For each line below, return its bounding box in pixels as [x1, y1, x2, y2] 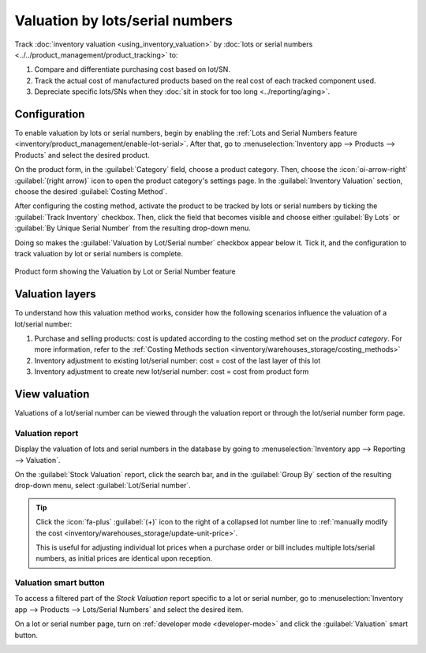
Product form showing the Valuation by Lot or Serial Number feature [14, 267, 236, 276]
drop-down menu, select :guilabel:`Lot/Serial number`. [14, 481, 191, 491]
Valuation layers [14, 288, 96, 301]
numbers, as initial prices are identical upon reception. [35, 554, 213, 563]
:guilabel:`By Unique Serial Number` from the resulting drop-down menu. [14, 223, 252, 233]
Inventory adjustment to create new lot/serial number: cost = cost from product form [34, 367, 309, 376]
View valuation [14, 387, 90, 401]
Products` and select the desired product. [14, 150, 150, 159]
